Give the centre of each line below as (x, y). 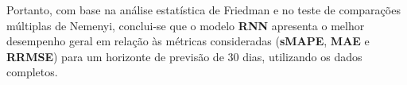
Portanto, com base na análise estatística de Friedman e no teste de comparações (203, 10)
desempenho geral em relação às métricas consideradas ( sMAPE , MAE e (188, 41)
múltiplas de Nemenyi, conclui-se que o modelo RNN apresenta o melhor (186, 25)
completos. (32, 72)
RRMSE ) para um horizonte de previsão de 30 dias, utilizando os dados (184, 56)
